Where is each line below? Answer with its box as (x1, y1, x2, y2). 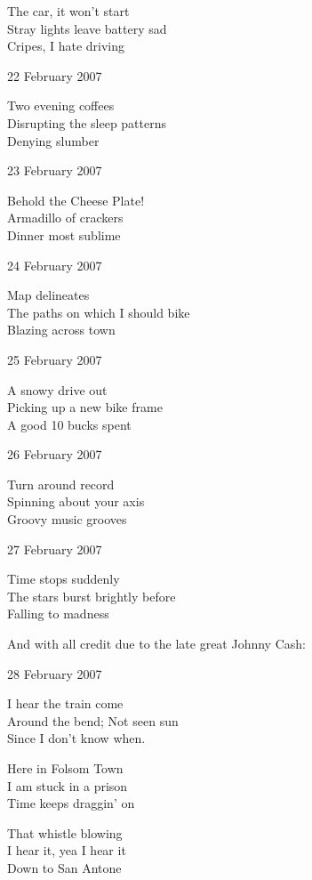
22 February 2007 (7, 66, 102, 85)
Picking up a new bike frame (7, 398, 163, 416)
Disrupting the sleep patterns (7, 113, 167, 132)
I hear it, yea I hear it (7, 841, 126, 860)
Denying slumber (7, 131, 100, 149)
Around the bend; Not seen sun (7, 711, 179, 730)
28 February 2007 (7, 664, 102, 682)
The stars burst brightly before (7, 586, 176, 605)
